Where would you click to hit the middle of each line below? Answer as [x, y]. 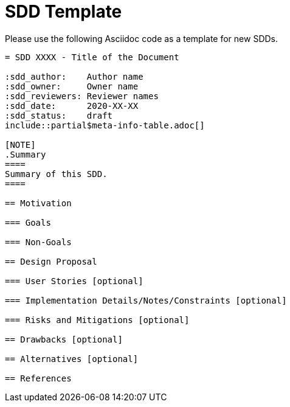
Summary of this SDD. [56, 174]
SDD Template [64, 12]
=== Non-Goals [38, 242]
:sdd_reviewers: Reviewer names [82, 96]
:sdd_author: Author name [74, 76]
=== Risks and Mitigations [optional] [97, 320]
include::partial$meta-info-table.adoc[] [105, 125]
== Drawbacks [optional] [64, 339]
